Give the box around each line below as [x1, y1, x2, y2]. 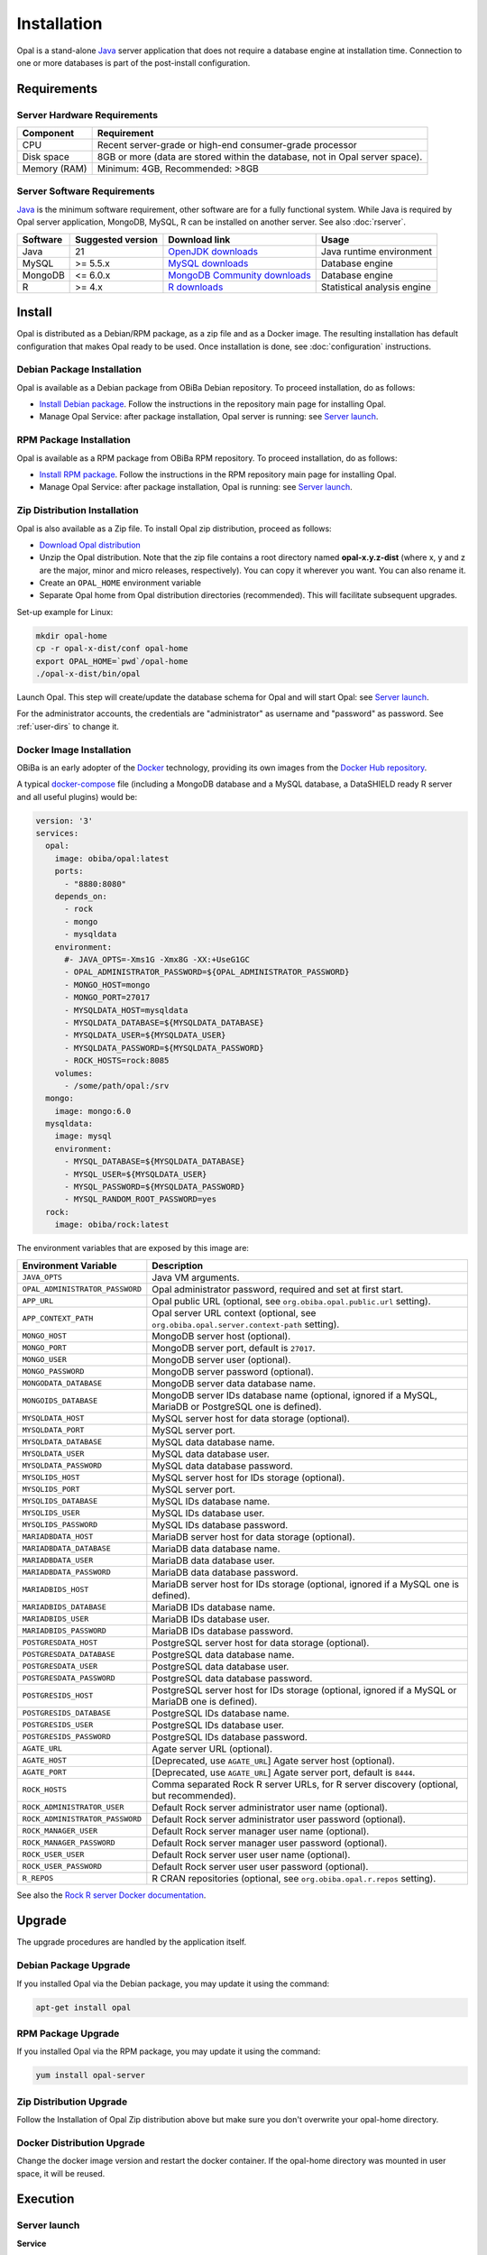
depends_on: [54, 891, 108, 902]
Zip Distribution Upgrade [16, 2095, 128, 2108]
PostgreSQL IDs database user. [152, 1718, 284, 1731]
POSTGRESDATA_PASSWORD [22, 1673, 116, 1683]
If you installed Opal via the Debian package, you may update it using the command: [16, 1978, 329, 1989]
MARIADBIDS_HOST [22, 1585, 89, 1595]
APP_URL [22, 1296, 54, 1306]
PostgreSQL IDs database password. [152, 1730, 308, 1743]
